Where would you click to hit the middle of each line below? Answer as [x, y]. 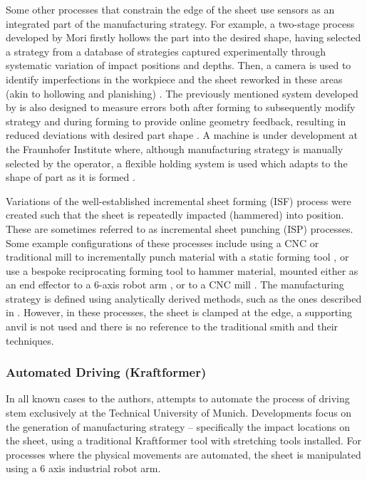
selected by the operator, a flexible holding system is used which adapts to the [177, 163]
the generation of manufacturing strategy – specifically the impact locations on [178, 426]
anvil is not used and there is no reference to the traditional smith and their [172, 327]
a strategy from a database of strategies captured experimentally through [166, 51]
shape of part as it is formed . [71, 177]
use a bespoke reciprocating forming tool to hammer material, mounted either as [182, 270]
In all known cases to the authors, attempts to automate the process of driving [178, 398]
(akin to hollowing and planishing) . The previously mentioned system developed [182, 93]
